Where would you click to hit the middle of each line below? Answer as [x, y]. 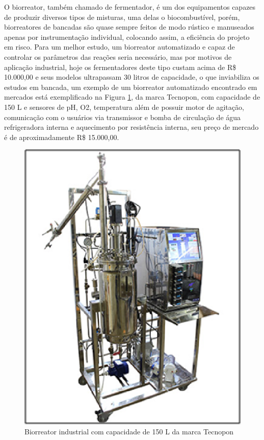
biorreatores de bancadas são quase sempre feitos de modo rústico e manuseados [129, 27]
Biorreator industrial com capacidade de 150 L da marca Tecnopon [129, 431]
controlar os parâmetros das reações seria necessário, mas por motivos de [118, 56]
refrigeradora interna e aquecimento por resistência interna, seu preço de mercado [131, 127]
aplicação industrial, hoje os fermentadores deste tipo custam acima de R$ [120, 67]
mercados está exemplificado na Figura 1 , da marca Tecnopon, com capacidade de [132, 97]
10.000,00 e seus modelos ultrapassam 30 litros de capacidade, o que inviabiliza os [132, 77]
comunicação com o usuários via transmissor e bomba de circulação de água [123, 117]
